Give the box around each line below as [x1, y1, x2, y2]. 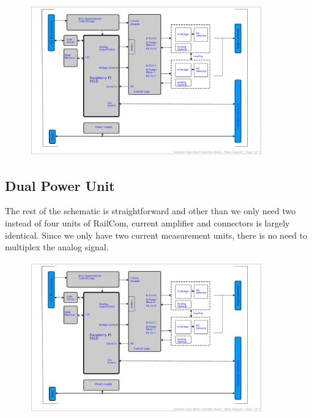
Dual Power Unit [5, 176, 115, 195]
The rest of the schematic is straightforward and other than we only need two [5, 204, 296, 217]
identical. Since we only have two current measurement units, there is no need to [5, 228, 308, 241]
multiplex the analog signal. [5, 241, 109, 253]
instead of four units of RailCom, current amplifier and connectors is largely [5, 217, 290, 230]
